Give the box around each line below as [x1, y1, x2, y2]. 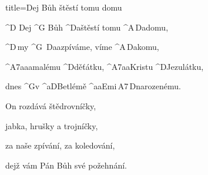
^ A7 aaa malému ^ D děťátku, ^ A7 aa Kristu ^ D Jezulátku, [5, 60, 204, 72]
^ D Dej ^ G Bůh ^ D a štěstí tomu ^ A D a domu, [5, 21, 169, 33]
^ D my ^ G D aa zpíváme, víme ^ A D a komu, [5, 41, 159, 53]
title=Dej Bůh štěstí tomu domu [5, 1, 122, 13]
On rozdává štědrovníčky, [5, 99, 96, 112]
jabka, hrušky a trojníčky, [5, 119, 98, 132]
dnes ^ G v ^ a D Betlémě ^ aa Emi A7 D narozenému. [5, 80, 181, 92]
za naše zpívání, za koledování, [5, 139, 115, 152]
